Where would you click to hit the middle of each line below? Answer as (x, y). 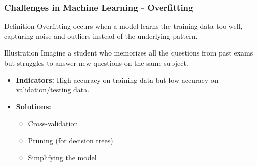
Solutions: (33, 106)
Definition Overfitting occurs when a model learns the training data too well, (123, 26)
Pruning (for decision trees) (71, 140)
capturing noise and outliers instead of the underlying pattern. (101, 36)
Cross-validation (53, 123)
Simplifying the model (62, 157)
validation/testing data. (53, 90)
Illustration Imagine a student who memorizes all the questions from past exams (129, 53)
